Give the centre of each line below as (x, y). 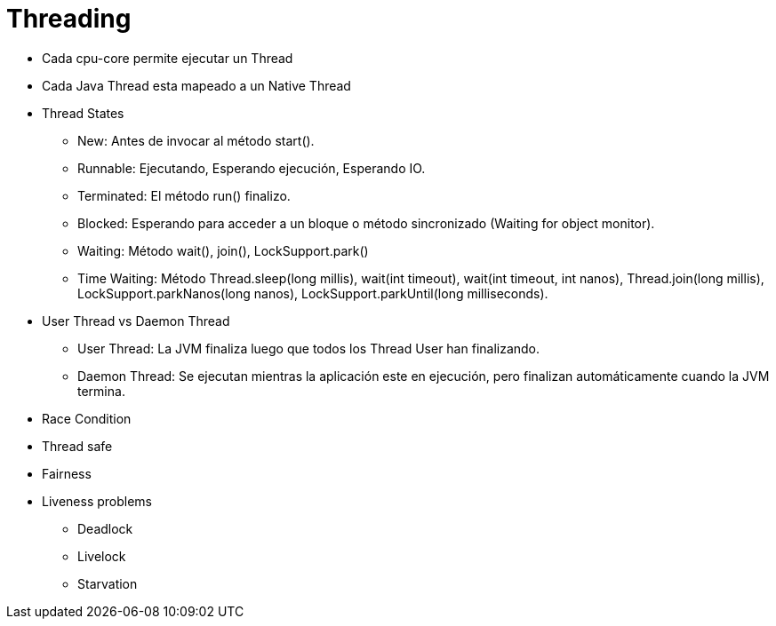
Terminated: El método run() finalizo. (184, 195)
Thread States (83, 113)
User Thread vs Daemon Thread (136, 321)
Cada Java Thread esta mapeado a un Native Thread (196, 85)
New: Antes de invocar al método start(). (196, 140)
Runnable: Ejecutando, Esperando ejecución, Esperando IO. (252, 168)
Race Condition (87, 418)
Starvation (108, 583)
